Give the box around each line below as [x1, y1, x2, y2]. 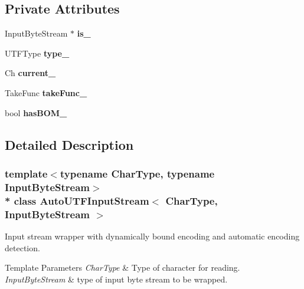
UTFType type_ [5, 47, 70, 59]
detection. [5, 241, 40, 254]
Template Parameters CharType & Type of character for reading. [5, 261, 240, 274]
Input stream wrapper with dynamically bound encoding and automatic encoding [5, 229, 300, 242]
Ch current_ [5, 67, 56, 79]
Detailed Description [5, 135, 134, 153]
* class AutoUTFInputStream [5, 193, 149, 208]
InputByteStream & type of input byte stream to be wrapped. [5, 272, 228, 285]
